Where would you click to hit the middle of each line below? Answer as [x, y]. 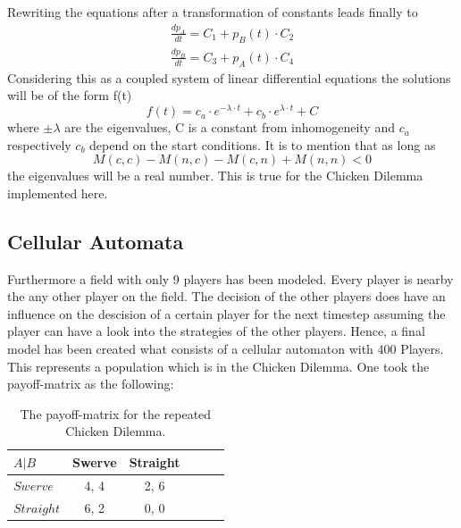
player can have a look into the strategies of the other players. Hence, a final [216, 331]
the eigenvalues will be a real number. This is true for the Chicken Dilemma [215, 176]
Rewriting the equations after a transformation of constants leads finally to [213, 12]
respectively [39, 144]
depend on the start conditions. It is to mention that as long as [263, 144]
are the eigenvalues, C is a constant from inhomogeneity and [230, 127]
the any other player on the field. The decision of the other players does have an [226, 296]
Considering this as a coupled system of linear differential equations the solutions [229, 77]
